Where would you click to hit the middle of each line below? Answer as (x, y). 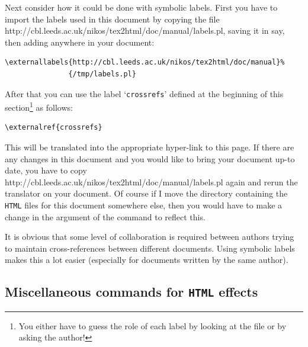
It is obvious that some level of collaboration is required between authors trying (150, 237)
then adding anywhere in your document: (80, 42)
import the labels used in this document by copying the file (112, 19)
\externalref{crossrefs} (54, 128)
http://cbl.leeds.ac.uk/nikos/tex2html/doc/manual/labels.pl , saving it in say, (145, 30)
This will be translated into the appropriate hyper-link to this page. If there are (150, 147)
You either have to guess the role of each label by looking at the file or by (153, 325)
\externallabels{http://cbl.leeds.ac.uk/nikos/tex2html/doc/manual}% (145, 62)
